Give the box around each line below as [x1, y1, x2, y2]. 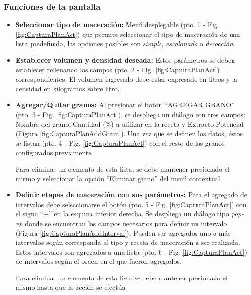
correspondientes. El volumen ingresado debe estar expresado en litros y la [15, 74, 238, 84]
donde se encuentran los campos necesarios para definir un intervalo [25, 218, 227, 228]
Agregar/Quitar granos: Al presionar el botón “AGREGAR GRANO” [15, 100, 234, 110]
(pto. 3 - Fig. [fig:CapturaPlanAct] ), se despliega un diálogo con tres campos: [15, 109, 245, 119]
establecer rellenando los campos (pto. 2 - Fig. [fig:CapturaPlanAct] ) [15, 64, 220, 74]
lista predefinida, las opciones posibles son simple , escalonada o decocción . [15, 38, 235, 49]
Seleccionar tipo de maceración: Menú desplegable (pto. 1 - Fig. [15, 19, 219, 30]
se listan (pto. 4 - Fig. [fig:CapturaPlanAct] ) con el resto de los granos [15, 138, 225, 148]
